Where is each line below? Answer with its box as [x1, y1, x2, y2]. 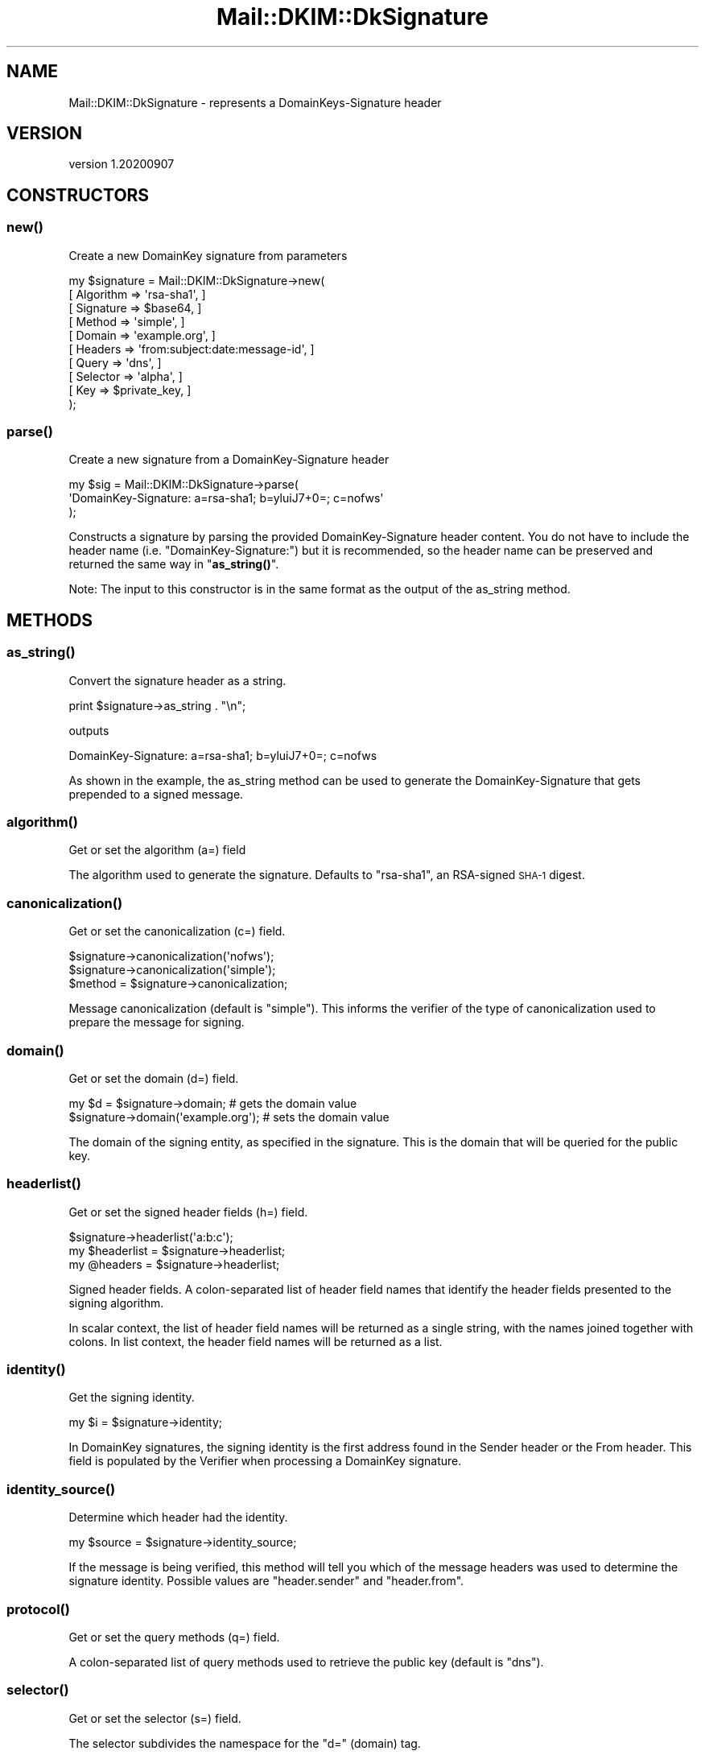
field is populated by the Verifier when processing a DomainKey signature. [68, 1454, 462, 1468]
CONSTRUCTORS [6, 184, 150, 205]
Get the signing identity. [68, 1390, 195, 1405]
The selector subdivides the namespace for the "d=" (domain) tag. [68, 1736, 421, 1750]
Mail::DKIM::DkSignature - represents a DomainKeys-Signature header [68, 95, 442, 109]
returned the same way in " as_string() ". [68, 557, 279, 572]
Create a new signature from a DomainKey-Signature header [68, 452, 390, 467]
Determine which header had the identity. [68, 1510, 288, 1525]
